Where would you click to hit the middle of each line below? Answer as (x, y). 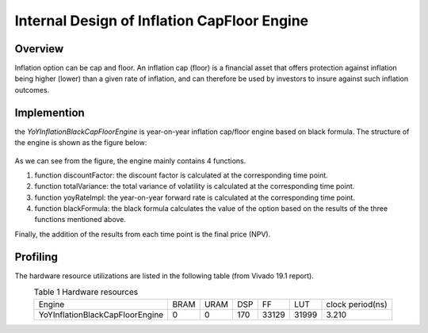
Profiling (36, 256)
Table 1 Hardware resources (86, 292)
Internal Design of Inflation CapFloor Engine (162, 21)
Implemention (50, 112)
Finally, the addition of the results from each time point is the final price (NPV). (143, 234)
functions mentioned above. (80, 220)
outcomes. (32, 90)
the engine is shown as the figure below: (81, 143)
